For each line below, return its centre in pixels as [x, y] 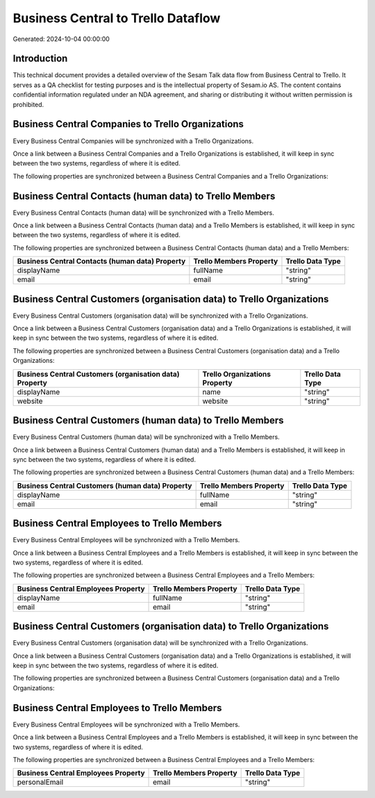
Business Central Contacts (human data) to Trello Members [144, 196]
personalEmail [40, 782]
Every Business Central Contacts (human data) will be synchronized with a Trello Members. [143, 213]
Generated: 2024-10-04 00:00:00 [61, 39]
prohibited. [28, 104]
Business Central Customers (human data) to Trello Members [148, 421]
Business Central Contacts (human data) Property [101, 261]
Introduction [40, 59]
